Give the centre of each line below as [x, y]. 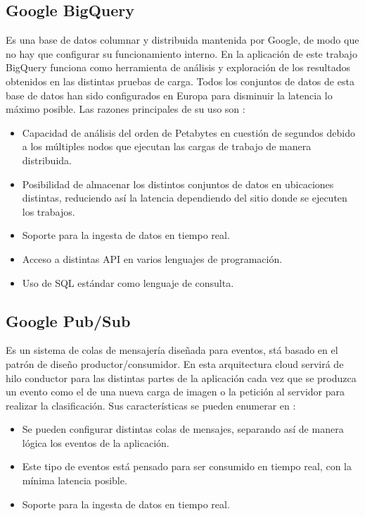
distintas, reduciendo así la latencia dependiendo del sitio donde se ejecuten [185, 198]
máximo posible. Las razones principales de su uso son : [126, 109]
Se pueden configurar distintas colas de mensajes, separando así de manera [183, 429]
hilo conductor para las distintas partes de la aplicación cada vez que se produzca [181, 377]
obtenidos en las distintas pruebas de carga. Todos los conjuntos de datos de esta [180, 81]
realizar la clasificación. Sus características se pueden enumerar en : [151, 405]
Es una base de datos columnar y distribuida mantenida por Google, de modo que [182, 40]
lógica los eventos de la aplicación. [96, 442]
